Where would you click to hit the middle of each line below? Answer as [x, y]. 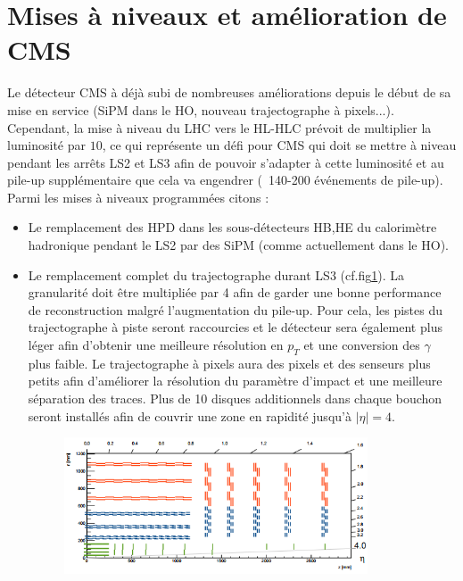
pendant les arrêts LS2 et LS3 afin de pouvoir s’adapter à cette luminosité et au [226, 162]
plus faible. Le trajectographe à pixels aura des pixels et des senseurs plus [229, 363]
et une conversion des [362, 345]
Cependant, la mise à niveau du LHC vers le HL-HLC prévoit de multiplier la [219, 127]
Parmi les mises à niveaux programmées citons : [138, 197]
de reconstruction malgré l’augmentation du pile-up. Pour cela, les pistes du [236, 309]
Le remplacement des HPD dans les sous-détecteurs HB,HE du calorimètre [232, 227]
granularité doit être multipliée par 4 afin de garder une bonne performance [235, 292]
